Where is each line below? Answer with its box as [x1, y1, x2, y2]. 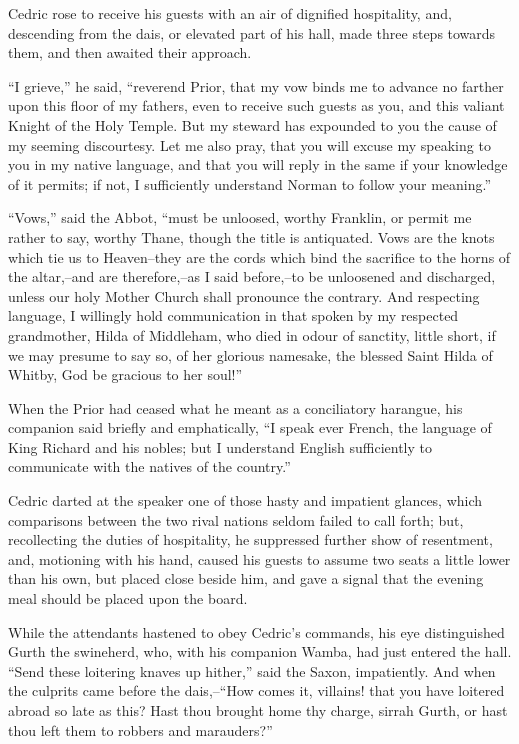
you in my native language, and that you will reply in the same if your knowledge [8, 154, 508, 175]
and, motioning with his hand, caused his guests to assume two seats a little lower [8, 548, 511, 569]
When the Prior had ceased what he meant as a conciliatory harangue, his [8, 397, 463, 418]
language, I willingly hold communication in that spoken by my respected [8, 305, 459, 326]
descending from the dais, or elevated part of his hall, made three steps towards [8, 22, 496, 43]
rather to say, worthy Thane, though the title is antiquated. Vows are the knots [8, 226, 495, 247]
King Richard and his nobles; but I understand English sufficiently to [8, 436, 433, 457]
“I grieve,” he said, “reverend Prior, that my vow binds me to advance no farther [8, 75, 504, 96]
